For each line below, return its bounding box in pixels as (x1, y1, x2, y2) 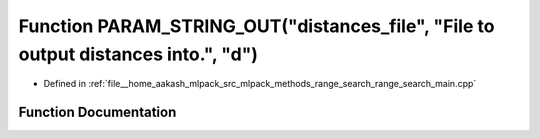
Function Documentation (18, 104, 177, 121)
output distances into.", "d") (18, 43, 259, 65)
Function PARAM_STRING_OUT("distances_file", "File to (18, 15, 495, 37)
